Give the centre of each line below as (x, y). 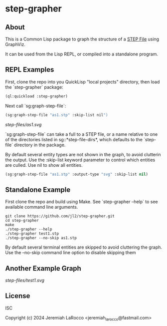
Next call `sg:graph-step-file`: (36, 106)
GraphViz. (15, 44)
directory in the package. (40, 145)
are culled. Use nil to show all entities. (44, 165)
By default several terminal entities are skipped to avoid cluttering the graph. (84, 247)
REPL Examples (30, 70)
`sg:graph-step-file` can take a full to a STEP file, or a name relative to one (82, 134)
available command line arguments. (42, 207)
